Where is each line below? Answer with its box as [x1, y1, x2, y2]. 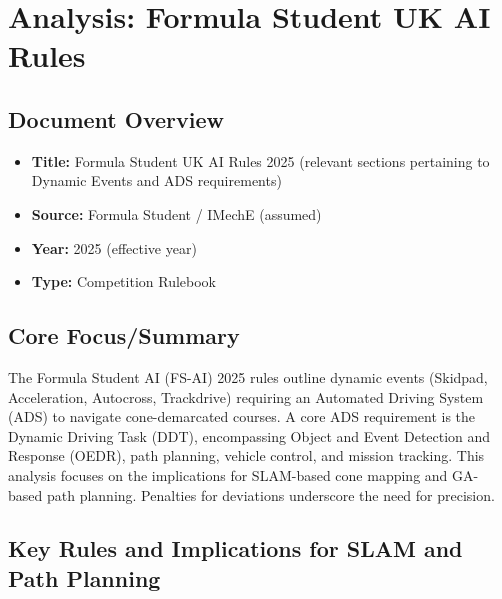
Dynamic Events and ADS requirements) [31, 170, 282, 191]
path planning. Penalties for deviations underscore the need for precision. [46, 484, 495, 505]
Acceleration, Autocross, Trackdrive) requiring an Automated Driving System [8, 386, 484, 407]
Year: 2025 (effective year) [31, 237, 197, 258]
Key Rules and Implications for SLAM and [8, 533, 463, 564]
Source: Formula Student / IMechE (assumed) [31, 203, 322, 224]
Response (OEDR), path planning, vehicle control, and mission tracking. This [8, 445, 485, 466]
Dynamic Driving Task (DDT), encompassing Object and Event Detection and [8, 425, 491, 446]
